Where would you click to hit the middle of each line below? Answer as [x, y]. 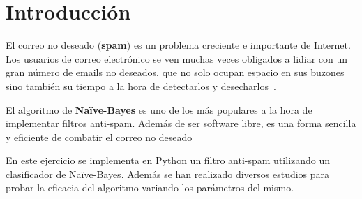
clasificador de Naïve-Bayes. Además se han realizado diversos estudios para [168, 174]
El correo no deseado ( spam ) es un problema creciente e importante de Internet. [178, 45]
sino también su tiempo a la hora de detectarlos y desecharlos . [141, 86]
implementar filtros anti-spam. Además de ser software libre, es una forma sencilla [181, 123]
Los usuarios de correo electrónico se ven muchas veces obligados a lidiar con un [177, 58]
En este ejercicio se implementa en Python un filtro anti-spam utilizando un [168, 160]
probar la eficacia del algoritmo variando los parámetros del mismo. [150, 187]
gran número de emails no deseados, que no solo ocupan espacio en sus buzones [175, 72]
